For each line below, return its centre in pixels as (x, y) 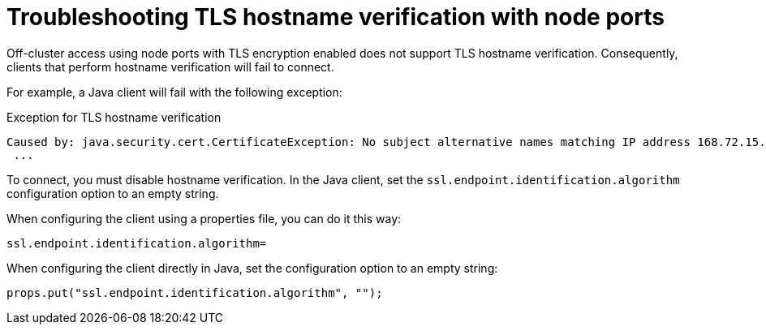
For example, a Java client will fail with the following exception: (174, 92)
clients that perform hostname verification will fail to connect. (170, 67)
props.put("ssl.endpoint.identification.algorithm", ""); (195, 292)
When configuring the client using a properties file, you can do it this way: (204, 218)
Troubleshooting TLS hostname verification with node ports (336, 17)
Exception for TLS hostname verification (114, 117)
